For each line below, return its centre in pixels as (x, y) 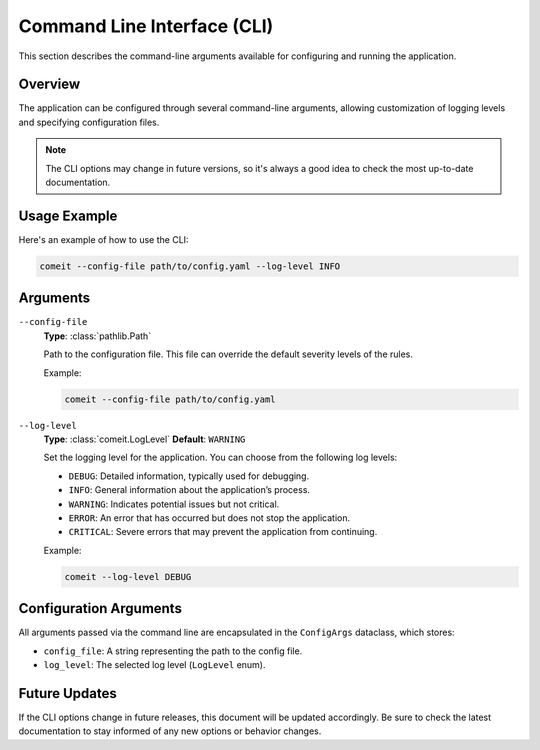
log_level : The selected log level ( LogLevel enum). (154, 664)
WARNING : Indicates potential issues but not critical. (174, 504)
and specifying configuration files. (89, 122)
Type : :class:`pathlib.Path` (97, 336)
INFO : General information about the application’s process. (189, 490)
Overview (49, 84)
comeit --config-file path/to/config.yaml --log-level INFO (190, 266)
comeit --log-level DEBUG (128, 576)
